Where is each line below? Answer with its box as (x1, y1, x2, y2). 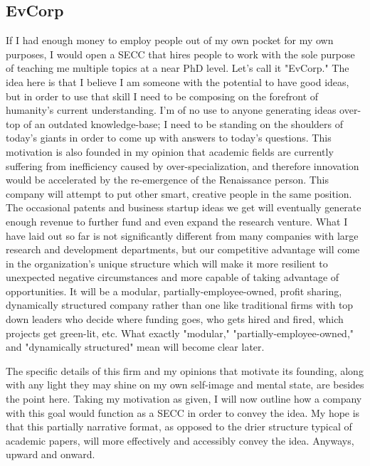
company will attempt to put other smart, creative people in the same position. (6, 186, 352, 201)
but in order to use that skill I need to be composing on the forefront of (6, 88, 319, 103)
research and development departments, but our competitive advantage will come (6, 242, 360, 257)
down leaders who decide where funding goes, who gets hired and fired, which (6, 312, 344, 327)
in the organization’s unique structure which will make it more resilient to (6, 255, 328, 270)
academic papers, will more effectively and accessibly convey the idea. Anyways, (6, 433, 354, 448)
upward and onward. (6, 447, 95, 462)
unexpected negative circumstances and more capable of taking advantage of (6, 270, 339, 285)
